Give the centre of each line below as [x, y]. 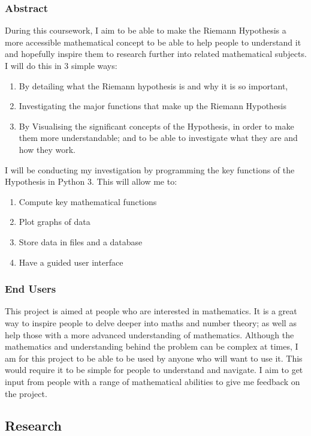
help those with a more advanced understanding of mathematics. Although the [150, 334]
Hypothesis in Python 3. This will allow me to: [91, 181]
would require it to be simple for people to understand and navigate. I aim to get [154, 370]
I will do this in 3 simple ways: [61, 65]
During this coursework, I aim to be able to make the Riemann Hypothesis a [146, 30]
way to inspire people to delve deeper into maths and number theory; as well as [151, 322]
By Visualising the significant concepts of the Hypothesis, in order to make [156, 126]
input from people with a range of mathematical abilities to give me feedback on [153, 381]
